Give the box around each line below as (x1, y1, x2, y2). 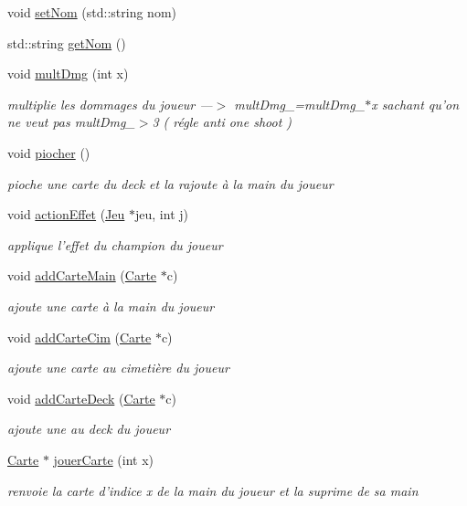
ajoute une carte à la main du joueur (7, 296, 215, 315)
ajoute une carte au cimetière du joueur (7, 358, 229, 377)
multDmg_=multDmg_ (234, 94, 366, 113)
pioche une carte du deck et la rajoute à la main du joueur (7, 174, 334, 193)
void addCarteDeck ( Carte (7, 388, 155, 407)
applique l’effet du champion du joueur (7, 235, 223, 254)
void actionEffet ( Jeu (7, 205, 125, 224)
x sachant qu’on (371, 94, 460, 113)
